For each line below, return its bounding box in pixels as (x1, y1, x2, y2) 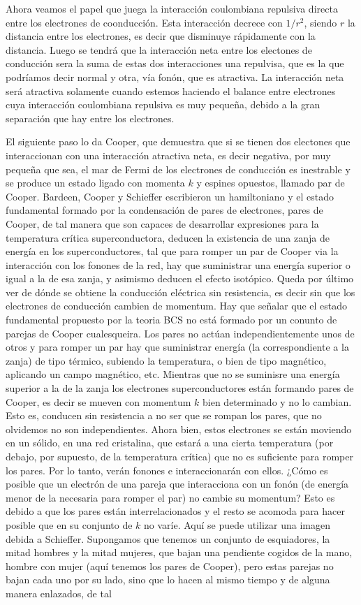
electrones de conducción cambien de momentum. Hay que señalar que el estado (6, 298, 348, 313)
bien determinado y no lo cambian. (202, 394, 352, 409)
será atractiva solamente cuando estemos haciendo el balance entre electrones (6, 83, 336, 98)
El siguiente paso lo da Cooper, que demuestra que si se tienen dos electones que (6, 134, 351, 149)
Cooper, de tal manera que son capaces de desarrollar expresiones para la (6, 216, 319, 231)
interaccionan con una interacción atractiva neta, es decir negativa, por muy (6, 147, 331, 162)
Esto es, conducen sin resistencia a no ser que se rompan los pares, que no (6, 408, 322, 423)
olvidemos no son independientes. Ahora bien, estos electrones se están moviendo (6, 421, 352, 436)
